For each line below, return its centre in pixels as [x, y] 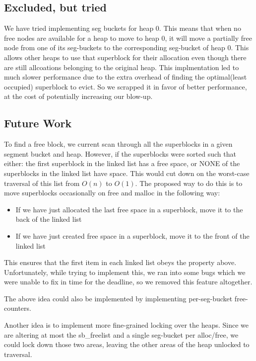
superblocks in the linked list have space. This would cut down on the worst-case [127, 173]
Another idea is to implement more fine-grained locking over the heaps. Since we [126, 325]
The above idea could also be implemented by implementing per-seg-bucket [118, 298]
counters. [18, 308]
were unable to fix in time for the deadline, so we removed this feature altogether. [128, 282]
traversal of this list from [42, 183]
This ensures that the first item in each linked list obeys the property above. [120, 262]
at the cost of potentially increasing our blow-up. [78, 96]
